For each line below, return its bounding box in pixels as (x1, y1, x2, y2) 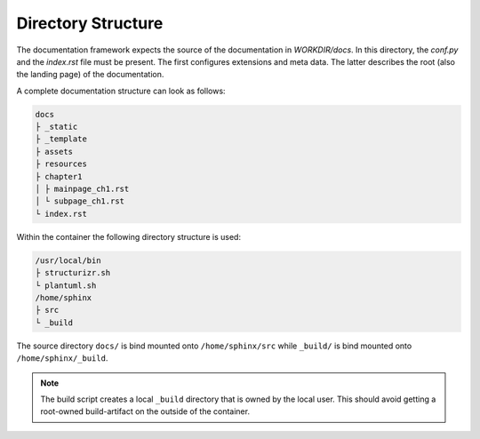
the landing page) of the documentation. (16, 69, 164, 80)
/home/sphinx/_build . (16, 353, 108, 363)
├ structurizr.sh (35, 267, 111, 278)
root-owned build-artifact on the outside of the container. (40, 406, 251, 417)
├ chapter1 (35, 172, 83, 181)
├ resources (35, 159, 88, 169)
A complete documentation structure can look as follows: (16, 85, 226, 96)
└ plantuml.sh (35, 280, 97, 291)
